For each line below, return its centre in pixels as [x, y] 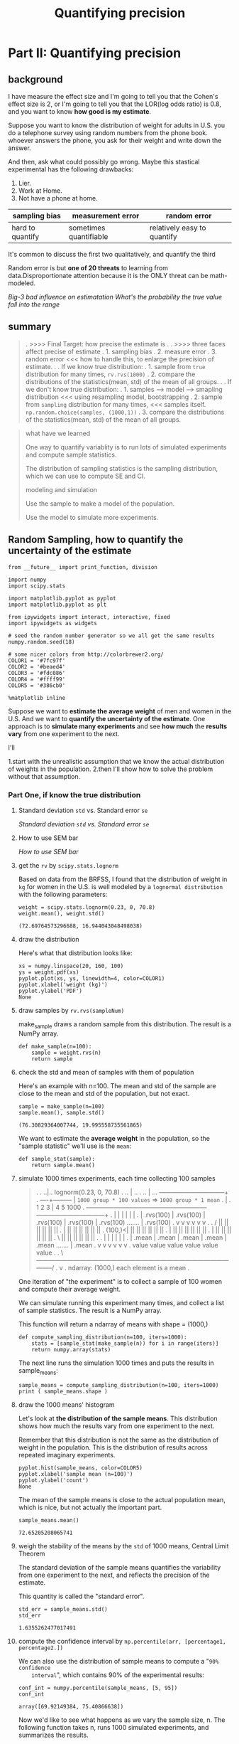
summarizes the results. [53, 1735]
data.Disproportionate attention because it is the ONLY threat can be [108, 276]
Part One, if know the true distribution [74, 794]
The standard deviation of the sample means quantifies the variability [119, 1567]
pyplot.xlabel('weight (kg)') [63, 984]
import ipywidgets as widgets [53, 623]
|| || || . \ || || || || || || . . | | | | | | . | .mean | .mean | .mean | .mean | [131, 1237]
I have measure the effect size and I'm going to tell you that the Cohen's [113, 96]
